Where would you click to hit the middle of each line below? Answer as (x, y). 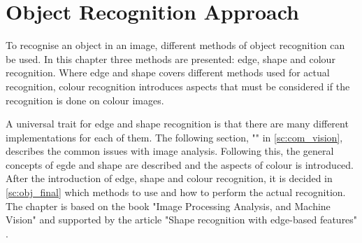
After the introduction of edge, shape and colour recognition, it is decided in (169, 178)
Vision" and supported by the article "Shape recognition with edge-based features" (182, 220)
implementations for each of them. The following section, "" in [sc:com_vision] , (174, 137)
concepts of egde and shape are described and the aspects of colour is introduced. (180, 164)
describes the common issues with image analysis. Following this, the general (170, 151)
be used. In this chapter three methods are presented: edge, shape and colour (171, 58)
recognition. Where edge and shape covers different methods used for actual (168, 72)
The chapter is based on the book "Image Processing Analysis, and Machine (168, 206)
